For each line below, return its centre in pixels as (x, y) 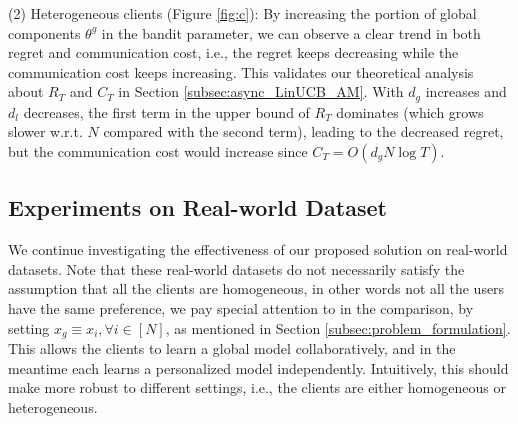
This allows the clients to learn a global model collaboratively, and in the (232, 348)
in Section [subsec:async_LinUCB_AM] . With (261, 91)
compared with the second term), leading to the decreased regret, (303, 131)
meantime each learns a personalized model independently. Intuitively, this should (258, 367)
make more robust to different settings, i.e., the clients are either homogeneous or (257, 387)
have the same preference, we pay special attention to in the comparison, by (241, 308)
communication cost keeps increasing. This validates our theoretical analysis (241, 71)
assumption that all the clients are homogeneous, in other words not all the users (256, 288)
